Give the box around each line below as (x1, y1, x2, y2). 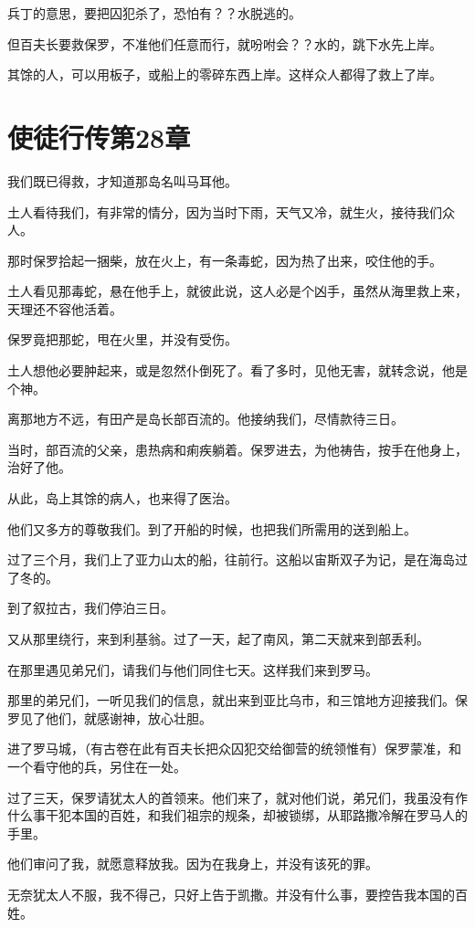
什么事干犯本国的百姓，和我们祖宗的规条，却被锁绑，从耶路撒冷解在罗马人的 (7, 806, 468, 825)
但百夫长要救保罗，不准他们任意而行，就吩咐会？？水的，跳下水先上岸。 (7, 34, 442, 53)
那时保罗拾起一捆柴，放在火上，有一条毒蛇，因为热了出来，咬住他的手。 (7, 250, 442, 269)
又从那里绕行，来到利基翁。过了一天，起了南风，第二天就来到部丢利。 (7, 629, 429, 648)
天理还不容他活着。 (7, 299, 122, 318)
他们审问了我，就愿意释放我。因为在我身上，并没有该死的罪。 (7, 854, 378, 873)
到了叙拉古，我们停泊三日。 (7, 598, 174, 617)
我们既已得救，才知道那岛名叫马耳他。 (7, 171, 237, 190)
